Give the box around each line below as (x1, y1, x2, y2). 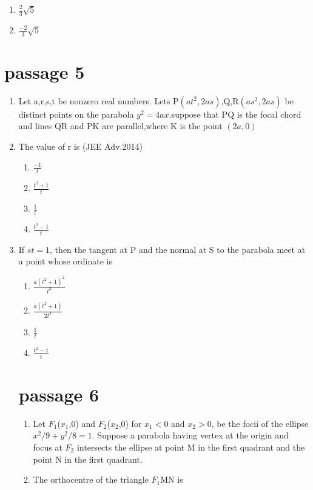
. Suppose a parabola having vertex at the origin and (92, 429, 289, 441)
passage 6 (18, 381, 99, 406)
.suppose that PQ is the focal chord (169, 107, 301, 120)
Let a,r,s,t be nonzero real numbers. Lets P (18, 94, 179, 107)
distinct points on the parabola (18, 107, 134, 120)
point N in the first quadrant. (33, 452, 143, 465)
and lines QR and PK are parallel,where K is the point (18, 119, 223, 132)
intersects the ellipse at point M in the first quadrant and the (76, 441, 305, 453)
